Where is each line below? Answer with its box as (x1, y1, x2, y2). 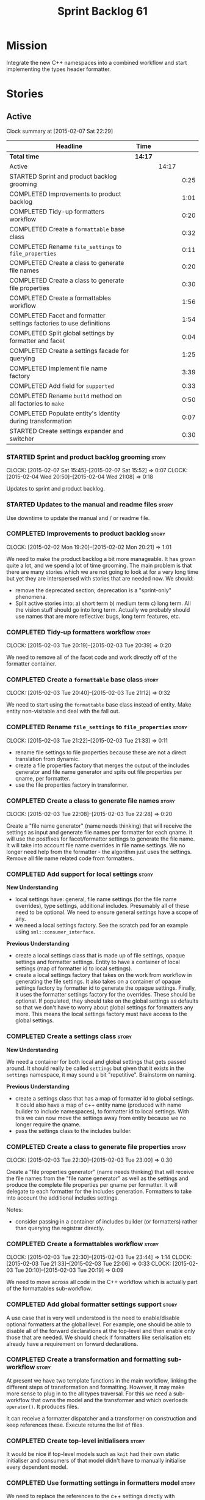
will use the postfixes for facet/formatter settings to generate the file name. (6, 835, 195, 842)
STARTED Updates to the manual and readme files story (6, 500, 173, 509)
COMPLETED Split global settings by (9, 329, 114, 337)
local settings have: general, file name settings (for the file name (15, 896, 177, 903)
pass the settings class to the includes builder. (15, 1127, 132, 1134)
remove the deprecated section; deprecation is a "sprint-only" (15, 586, 172, 594)
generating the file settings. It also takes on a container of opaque (15, 978, 181, 986)
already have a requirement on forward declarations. (6, 1340, 138, 1347)
